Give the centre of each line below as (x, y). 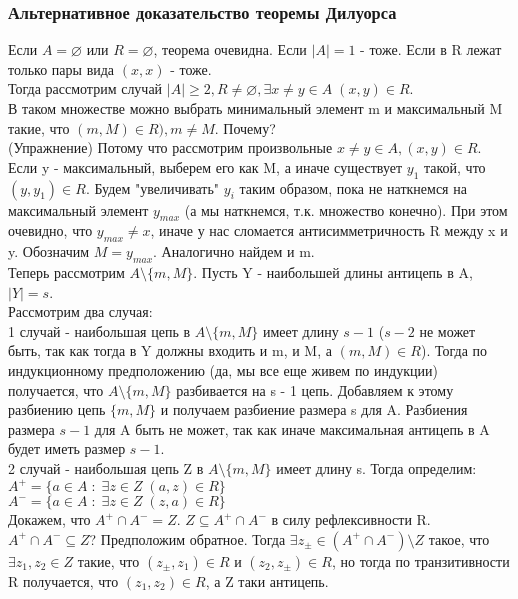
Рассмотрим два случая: (80, 311)
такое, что (459, 538)
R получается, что (63, 580)
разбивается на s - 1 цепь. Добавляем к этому (315, 389)
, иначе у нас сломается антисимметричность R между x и (329, 230)
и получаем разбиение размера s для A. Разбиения (314, 409)
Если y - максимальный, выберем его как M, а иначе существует (205, 166)
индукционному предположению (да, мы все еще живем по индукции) (223, 369)
